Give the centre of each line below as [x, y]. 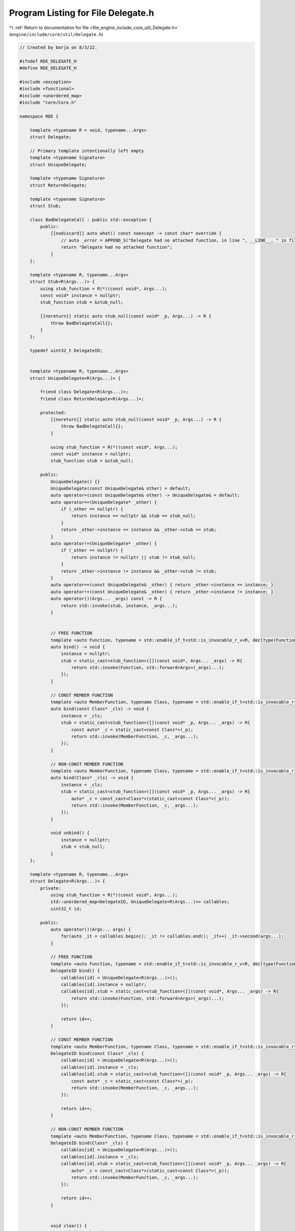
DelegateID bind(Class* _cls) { [89, 1143]
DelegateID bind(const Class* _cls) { [97, 1053]
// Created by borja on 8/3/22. [59, 47]
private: [51, 888]
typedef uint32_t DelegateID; [66, 351]
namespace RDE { [39, 116]
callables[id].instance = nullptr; [104, 985]
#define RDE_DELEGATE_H [48, 68]
